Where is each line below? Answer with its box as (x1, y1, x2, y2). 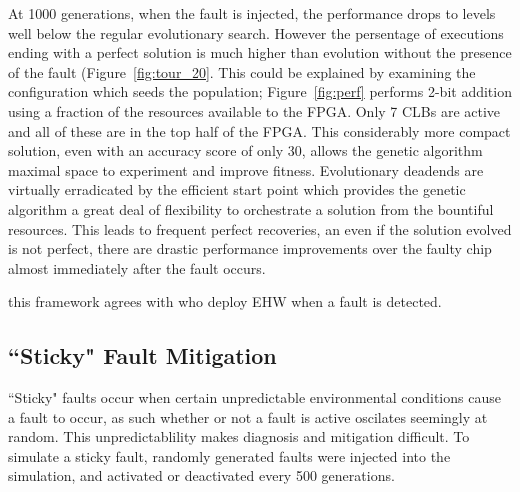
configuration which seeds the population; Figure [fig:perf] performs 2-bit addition (8, 81, 512, 102)
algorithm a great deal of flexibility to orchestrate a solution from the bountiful (8, 198, 494, 219)
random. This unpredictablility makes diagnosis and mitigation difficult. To (8, 426, 470, 447)
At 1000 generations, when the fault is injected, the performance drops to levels (8, 3, 496, 23)
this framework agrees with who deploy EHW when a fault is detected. (8, 291, 442, 312)
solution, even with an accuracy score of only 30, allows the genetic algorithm (8, 140, 483, 161)
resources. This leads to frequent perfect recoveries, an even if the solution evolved (8, 218, 512, 239)
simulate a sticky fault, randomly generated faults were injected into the (8, 445, 451, 466)
